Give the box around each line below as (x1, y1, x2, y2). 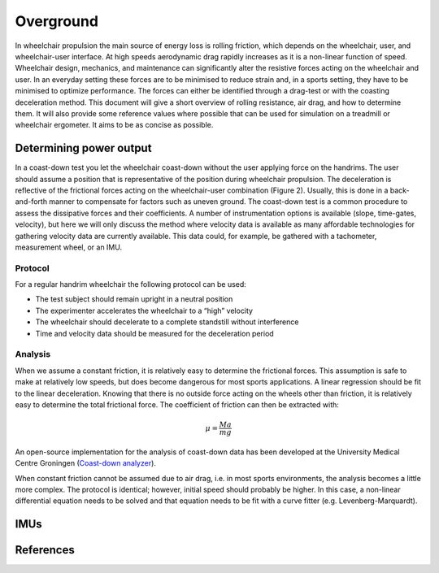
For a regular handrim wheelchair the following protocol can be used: (15, 280, 247, 289)
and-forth (15, 197, 48, 206)
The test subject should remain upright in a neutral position (35, 294, 233, 304)
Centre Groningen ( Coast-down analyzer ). (15, 458, 156, 468)
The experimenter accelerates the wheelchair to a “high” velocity (35, 306, 254, 315)
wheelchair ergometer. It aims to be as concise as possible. (15, 120, 214, 130)
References (15, 543, 75, 557)
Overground (15, 12, 99, 30)
